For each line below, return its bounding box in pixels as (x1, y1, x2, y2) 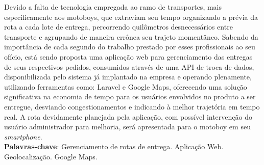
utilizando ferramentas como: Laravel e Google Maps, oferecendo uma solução (4, 81, 247, 92)
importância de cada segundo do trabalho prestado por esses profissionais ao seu (4, 41, 255, 52)
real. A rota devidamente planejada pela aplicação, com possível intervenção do (4, 111, 252, 122)
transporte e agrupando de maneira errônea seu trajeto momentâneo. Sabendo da (4, 31, 258, 42)
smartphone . (4, 131, 42, 142)
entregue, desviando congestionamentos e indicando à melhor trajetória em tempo (4, 101, 260, 112)
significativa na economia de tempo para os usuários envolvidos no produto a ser (4, 91, 256, 102)
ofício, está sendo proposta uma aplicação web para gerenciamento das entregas (4, 51, 253, 62)
